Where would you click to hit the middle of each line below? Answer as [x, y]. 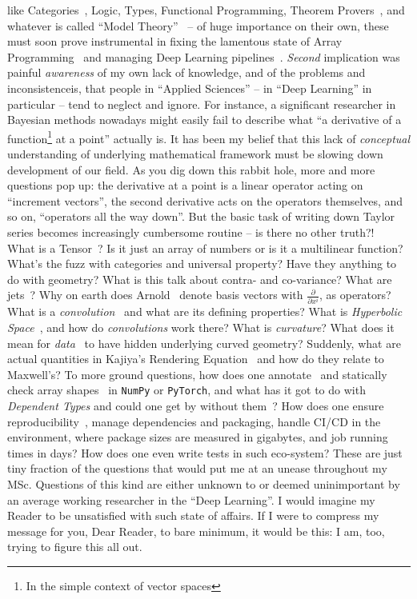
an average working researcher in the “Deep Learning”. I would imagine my [191, 499]
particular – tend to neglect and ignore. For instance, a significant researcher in [202, 104]
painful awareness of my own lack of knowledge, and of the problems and [186, 72]
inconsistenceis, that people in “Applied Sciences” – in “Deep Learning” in [190, 88]
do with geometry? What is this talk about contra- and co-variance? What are [200, 279]
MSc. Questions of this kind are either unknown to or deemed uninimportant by [204, 484]
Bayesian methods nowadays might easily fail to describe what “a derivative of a [204, 120]
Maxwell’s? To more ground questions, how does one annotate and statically [197, 374]
